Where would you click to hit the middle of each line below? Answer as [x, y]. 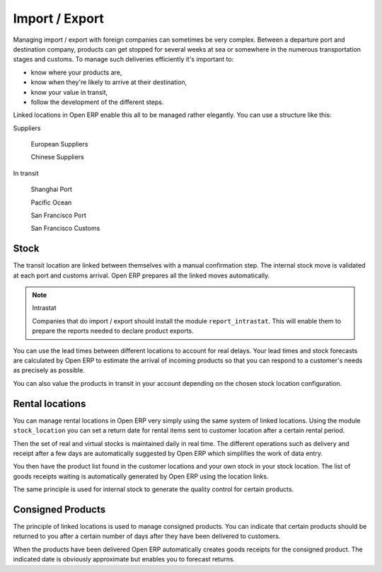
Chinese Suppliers [57, 157]
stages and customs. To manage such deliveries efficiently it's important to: [123, 59]
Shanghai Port [51, 189]
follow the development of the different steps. [97, 102]
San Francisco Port [58, 215]
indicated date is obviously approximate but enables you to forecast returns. [124, 559]
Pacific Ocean [51, 202]
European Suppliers [59, 144]
